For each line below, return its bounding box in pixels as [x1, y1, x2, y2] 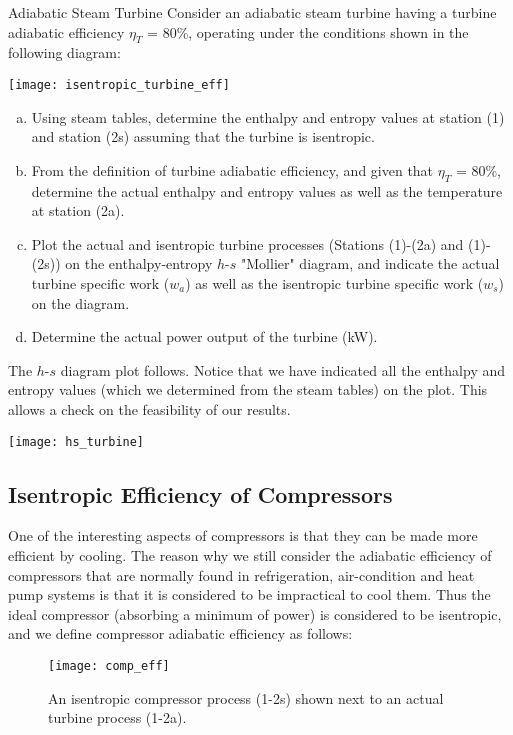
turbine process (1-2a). [48, 707, 187, 728]
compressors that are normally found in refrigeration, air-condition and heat [8, 564, 475, 585]
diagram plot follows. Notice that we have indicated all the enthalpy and [60, 359, 506, 380]
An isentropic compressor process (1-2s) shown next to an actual [48, 687, 444, 708]
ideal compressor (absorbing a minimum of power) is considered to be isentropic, [8, 603, 502, 624]
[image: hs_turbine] [8, 434, 145, 449]
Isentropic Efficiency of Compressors [8, 478, 393, 509]
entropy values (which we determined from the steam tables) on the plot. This [8, 379, 488, 400]
